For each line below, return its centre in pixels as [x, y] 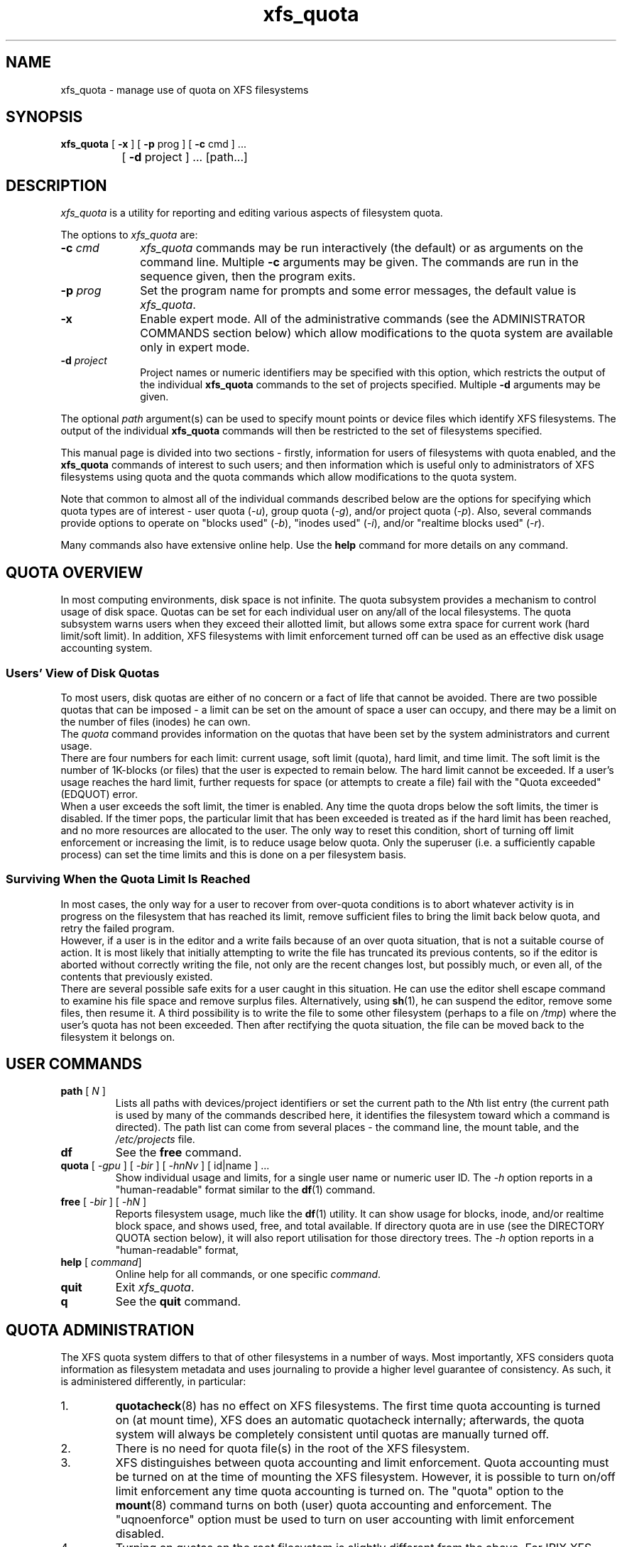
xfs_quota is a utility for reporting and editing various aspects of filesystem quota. [252, 213]
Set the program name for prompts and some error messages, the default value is [358, 291]
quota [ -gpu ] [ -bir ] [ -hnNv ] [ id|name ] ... [165, 1166]
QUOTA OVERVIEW [75, 572]
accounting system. [107, 648]
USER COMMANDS [74, 1064]
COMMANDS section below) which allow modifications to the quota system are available [377, 333]
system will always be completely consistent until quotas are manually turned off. [332, 1434]
